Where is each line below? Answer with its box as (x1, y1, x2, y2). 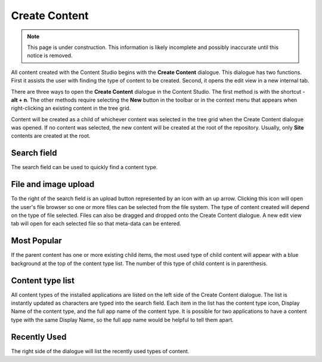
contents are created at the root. (11, 132, 91, 140)
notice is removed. (27, 52, 73, 59)
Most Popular (11, 236, 62, 246)
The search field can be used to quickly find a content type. (11, 164, 158, 171)
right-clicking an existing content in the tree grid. (11, 105, 131, 112)
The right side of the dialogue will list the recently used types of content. (11, 347, 190, 355)
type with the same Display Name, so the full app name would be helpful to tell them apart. (11, 316, 234, 323)
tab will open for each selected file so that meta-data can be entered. (11, 220, 181, 227)
